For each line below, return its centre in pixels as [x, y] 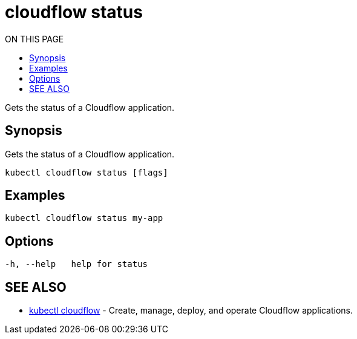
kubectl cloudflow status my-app [84, 218]
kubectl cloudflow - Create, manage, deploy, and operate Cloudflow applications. [191, 311]
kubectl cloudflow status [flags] [87, 172]
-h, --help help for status [77, 264]
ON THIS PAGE [34, 39]
